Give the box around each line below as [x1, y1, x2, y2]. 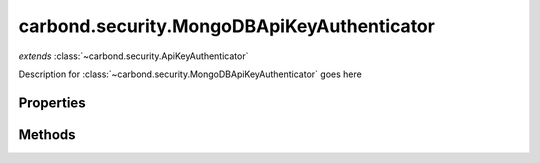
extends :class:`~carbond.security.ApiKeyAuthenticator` [18, 50, 249, 62]
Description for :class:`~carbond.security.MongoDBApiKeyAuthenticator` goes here [18, 68, 362, 80]
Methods [18, 126, 76, 143]
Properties [18, 94, 86, 111]
